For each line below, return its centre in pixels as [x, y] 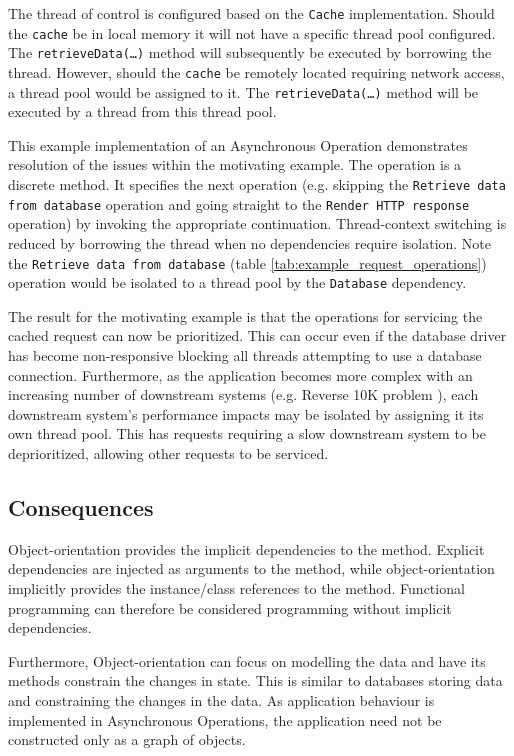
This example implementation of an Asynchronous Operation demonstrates [238, 144]
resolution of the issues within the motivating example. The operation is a [235, 164]
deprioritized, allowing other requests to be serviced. [168, 453]
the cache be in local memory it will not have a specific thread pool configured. [252, 32]
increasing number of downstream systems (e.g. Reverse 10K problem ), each [243, 394]
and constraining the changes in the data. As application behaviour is [221, 699]
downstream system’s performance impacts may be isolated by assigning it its [246, 413]
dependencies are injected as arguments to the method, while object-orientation [251, 568]
